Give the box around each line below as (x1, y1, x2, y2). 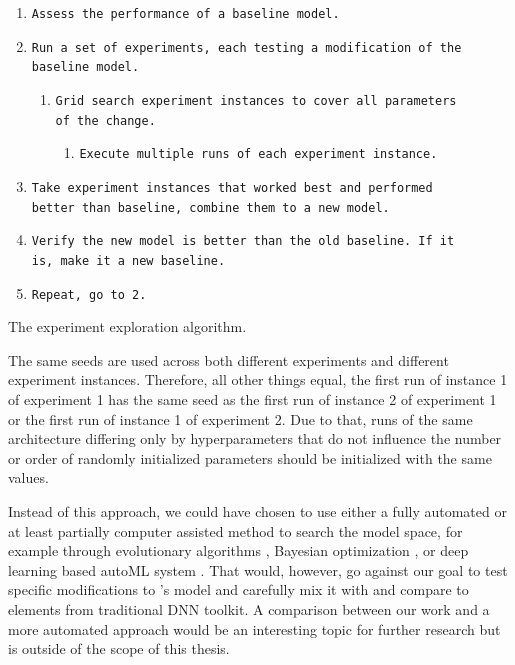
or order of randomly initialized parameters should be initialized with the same (8, 447, 492, 468)
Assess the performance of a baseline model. (31, 7, 340, 21)
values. (8, 467, 49, 488)
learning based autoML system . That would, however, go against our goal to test (8, 559, 508, 580)
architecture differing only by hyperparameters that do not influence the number (8, 428, 502, 449)
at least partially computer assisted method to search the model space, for (8, 520, 463, 541)
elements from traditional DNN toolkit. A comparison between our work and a (8, 598, 490, 619)
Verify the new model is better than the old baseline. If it (31, 234, 455, 249)
